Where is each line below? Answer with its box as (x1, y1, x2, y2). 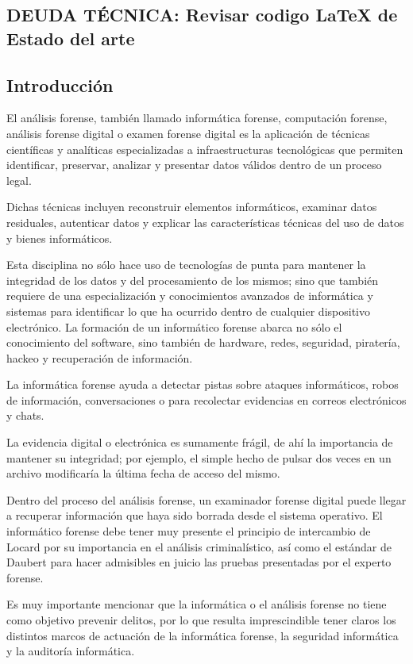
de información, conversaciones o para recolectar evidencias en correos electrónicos (6, 391, 407, 408)
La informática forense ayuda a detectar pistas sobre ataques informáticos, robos (6, 376, 399, 393)
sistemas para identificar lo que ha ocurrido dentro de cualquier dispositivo (6, 302, 370, 319)
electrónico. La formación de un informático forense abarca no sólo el (6, 318, 342, 335)
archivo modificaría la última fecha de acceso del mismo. (6, 465, 280, 482)
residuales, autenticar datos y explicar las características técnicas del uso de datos (6, 213, 404, 230)
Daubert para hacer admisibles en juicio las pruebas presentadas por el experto (6, 554, 392, 570)
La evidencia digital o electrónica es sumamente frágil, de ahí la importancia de (6, 434, 393, 451)
